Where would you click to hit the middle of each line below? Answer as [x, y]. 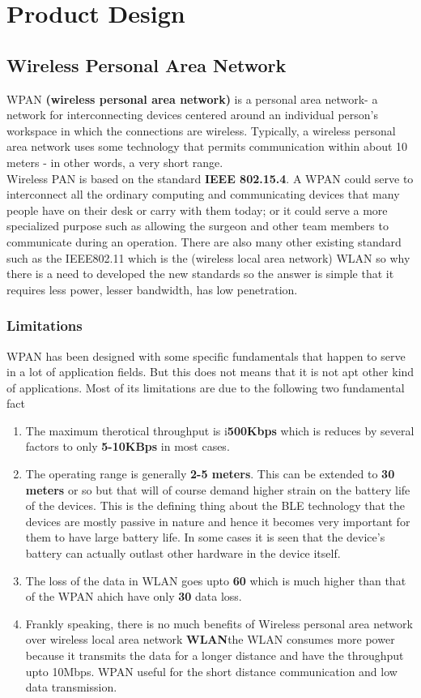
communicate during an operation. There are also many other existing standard [204, 241]
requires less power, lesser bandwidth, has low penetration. [152, 289]
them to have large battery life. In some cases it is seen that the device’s [205, 537]
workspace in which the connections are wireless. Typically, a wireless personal [201, 130]
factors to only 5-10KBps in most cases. [128, 446]
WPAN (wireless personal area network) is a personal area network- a [192, 98]
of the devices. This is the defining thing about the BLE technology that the [215, 505]
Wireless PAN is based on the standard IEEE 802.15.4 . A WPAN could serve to [210, 178]
